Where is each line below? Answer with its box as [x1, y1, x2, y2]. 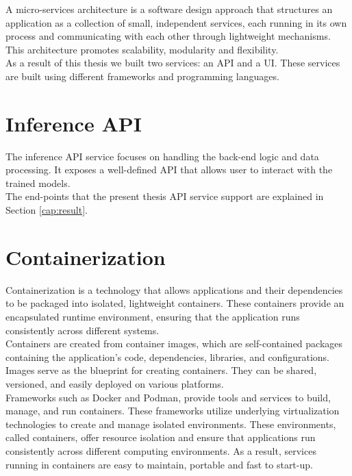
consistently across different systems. [5, 323, 160, 337]
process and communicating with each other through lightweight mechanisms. [5, 29, 331, 43]
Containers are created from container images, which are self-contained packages [5, 336, 343, 351]
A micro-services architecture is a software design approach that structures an [5, 2, 333, 16]
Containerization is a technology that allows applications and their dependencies [5, 282, 343, 297]
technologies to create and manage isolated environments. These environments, [5, 416, 336, 431]
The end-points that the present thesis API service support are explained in [5, 189, 324, 203]
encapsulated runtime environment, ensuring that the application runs [5, 309, 300, 323]
